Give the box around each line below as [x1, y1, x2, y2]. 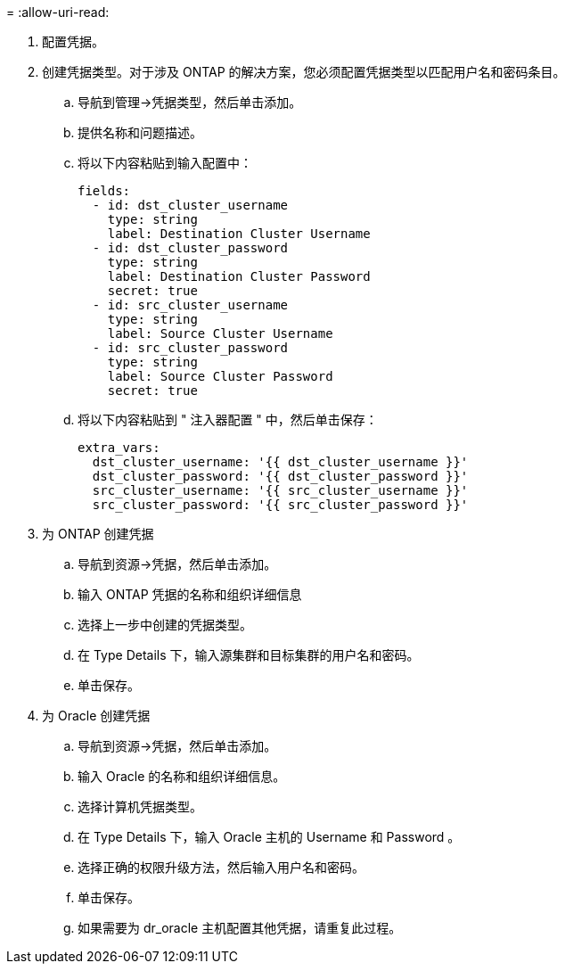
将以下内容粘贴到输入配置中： [78, 155, 252, 170]
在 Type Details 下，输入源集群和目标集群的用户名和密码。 [78, 647, 420, 662]
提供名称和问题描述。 [78, 125, 202, 140]
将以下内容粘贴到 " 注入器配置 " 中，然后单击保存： [78, 412, 378, 427]
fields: [78, 184, 131, 198]
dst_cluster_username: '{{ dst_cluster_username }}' [92, 455, 469, 469]
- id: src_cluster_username [92, 298, 289, 312]
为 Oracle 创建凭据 [42, 708, 151, 723]
